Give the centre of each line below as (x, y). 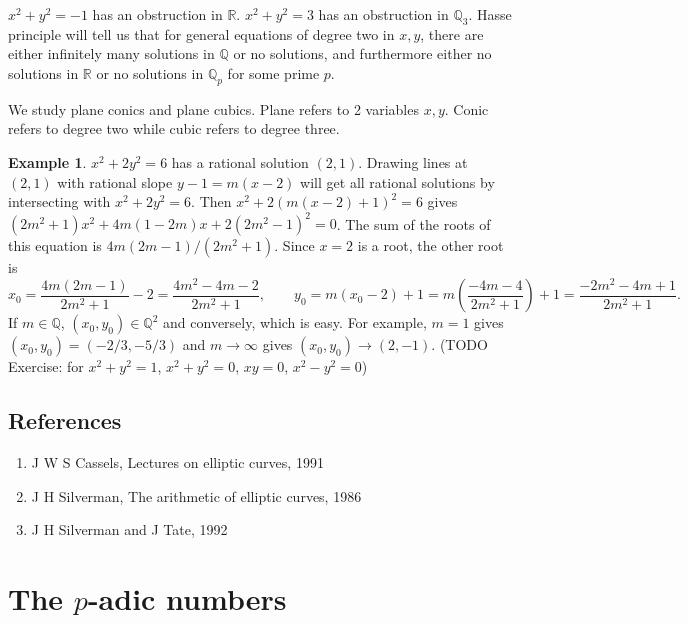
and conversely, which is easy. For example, (295, 322)
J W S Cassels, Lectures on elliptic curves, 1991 (177, 462)
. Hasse (490, 14)
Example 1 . (47, 161)
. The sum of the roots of (413, 223)
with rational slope (115, 181)
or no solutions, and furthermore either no (362, 53)
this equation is (55, 245)
